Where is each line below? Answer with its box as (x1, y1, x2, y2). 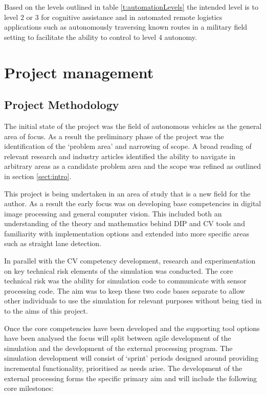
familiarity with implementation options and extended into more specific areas (4, 228, 250, 238)
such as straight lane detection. (4, 238, 102, 249)
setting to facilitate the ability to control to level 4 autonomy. (4, 31, 197, 42)
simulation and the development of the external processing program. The (4, 342, 233, 353)
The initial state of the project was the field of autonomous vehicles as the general (4, 120, 262, 131)
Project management (4, 61, 154, 82)
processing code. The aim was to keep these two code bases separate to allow (4, 285, 245, 296)
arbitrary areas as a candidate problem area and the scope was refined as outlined (4, 161, 261, 171)
